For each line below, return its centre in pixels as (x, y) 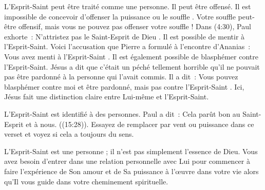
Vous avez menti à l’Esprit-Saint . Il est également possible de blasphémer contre (131, 56)
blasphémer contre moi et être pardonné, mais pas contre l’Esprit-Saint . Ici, (124, 86)
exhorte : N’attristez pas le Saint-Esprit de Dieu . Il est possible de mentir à (125, 36)
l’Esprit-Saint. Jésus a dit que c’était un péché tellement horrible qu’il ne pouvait (132, 66)
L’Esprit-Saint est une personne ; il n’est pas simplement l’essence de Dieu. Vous (131, 151)
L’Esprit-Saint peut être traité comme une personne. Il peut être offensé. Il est (128, 6)
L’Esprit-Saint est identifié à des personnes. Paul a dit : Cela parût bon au (122, 113)
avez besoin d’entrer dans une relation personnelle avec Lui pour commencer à (127, 161)
